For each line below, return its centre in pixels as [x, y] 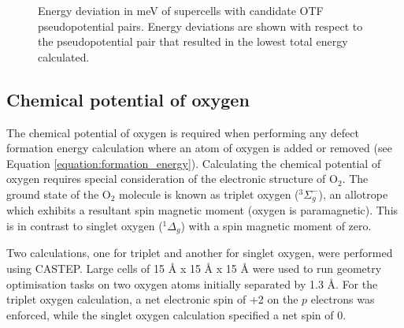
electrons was [343, 299]
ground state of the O [59, 194]
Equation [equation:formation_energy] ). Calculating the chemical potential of [194, 163]
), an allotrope [353, 194]
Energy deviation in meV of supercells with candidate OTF [181, 10]
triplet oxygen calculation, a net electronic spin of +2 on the [152, 299]
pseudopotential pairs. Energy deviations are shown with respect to [200, 26]
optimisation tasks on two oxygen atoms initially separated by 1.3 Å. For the [192, 283]
